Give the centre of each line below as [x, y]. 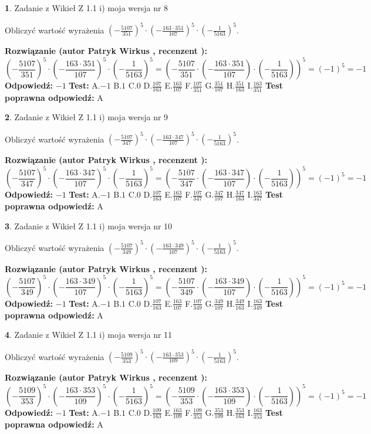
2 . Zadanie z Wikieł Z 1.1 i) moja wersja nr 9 [87, 117]
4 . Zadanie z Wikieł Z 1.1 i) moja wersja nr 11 [89, 335]
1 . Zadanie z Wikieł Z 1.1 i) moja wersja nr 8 [87, 8]
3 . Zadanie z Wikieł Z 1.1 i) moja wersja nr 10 [89, 226]
